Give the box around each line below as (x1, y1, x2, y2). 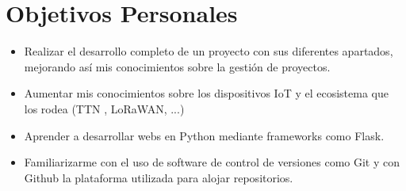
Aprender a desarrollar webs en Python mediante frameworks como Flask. (24, 127, 385, 143)
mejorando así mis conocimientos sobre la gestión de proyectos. (24, 58, 331, 74)
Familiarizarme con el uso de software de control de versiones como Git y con (24, 154, 400, 170)
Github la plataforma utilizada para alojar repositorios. (24, 169, 293, 185)
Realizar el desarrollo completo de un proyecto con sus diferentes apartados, (24, 43, 393, 59)
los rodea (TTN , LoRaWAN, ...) (24, 100, 185, 117)
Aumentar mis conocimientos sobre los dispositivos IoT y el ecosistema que (24, 85, 389, 101)
